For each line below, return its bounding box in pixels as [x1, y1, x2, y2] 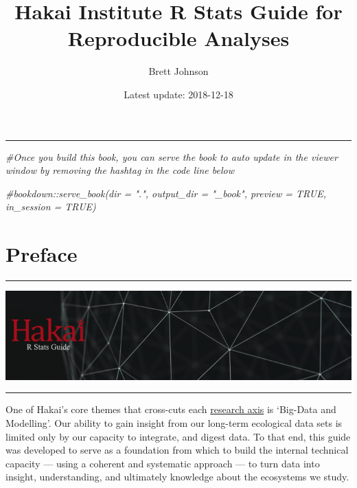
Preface [5, 240, 78, 268]
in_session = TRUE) [5, 199, 96, 214]
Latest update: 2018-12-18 [124, 87, 233, 101]
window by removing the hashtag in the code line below [5, 163, 234, 177]
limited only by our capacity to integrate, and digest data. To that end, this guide [5, 429, 351, 443]
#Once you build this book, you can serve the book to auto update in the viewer [5, 149, 338, 164]
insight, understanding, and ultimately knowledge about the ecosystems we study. [5, 469, 349, 484]
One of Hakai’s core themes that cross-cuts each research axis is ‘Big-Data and [5, 402, 336, 417]
